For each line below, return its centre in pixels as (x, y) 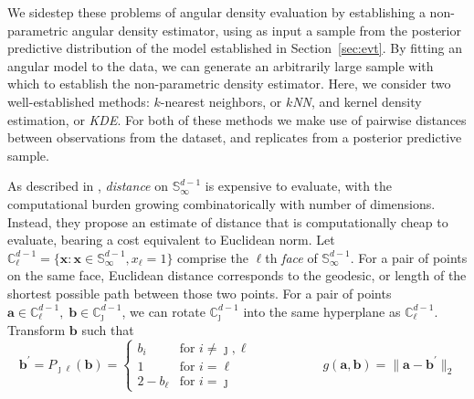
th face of (291, 257)
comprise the (213, 257)
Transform (37, 329)
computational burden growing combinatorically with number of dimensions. (221, 203)
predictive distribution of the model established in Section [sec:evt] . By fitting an (235, 48)
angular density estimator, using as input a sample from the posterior (266, 30)
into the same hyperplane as (322, 311)
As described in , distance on (88, 186)
